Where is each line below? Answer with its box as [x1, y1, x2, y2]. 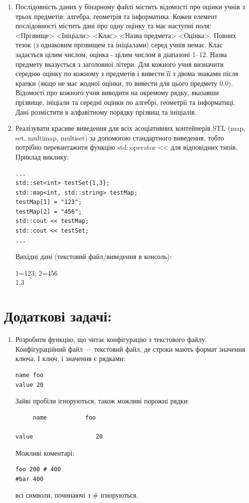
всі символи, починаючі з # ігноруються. [15, 490, 138, 500]
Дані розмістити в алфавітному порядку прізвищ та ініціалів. [15, 106, 197, 117]
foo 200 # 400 [15, 466, 61, 473]
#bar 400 [15, 475, 44, 483]
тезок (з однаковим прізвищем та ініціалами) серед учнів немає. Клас [15, 40, 223, 50]
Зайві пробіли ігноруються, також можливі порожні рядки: [15, 396, 190, 406]
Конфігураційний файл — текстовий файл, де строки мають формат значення [15, 343, 245, 354]
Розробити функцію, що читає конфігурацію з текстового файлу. [15, 334, 207, 344]
